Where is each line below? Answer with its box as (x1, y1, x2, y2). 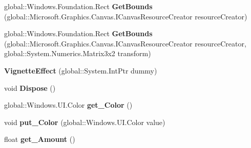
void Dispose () (4, 82, 56, 93)
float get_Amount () (4, 134, 75, 144)
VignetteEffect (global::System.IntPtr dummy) (4, 65, 157, 76)
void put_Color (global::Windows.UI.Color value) (4, 116, 165, 127)
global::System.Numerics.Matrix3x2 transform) (4, 48, 151, 59)
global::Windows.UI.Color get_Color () (4, 100, 133, 110)
